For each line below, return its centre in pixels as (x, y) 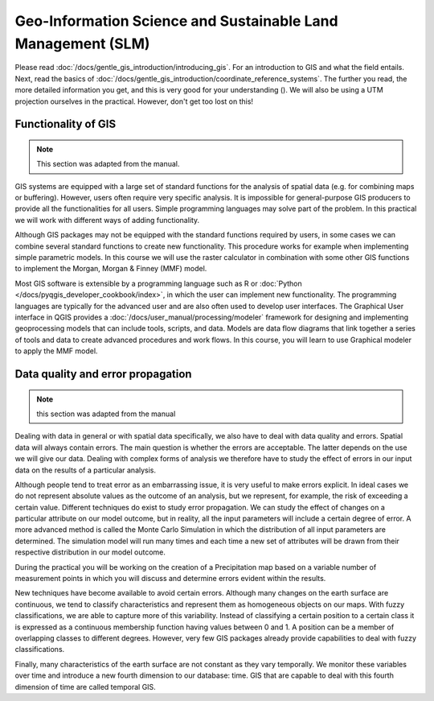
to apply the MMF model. (56, 351)
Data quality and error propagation (103, 374)
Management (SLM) (82, 43)
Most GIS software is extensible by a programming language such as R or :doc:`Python (158, 283)
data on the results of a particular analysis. (86, 470)
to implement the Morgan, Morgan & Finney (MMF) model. (111, 269)
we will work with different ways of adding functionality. (107, 220)
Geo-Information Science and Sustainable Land (176, 21)
